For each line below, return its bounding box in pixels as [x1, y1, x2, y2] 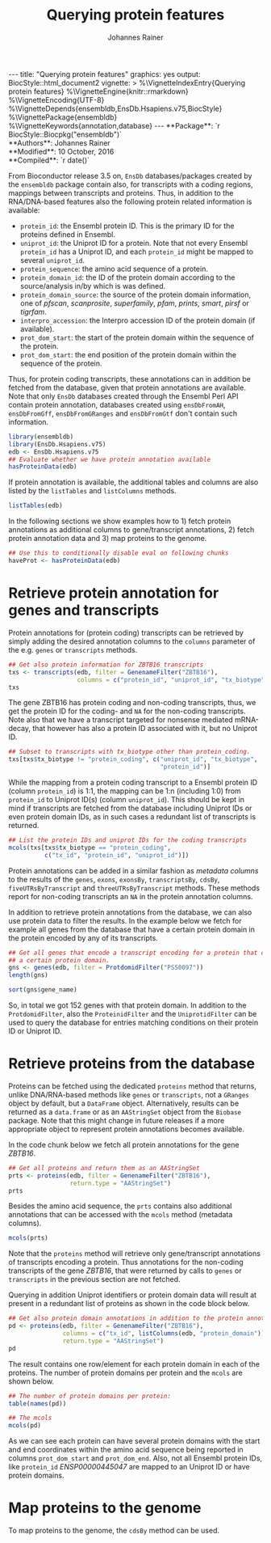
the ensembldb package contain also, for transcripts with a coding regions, [8, 180, 253, 189]
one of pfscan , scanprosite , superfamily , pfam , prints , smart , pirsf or [19, 298, 250, 308]
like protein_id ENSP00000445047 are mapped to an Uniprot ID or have [8, 1462, 250, 1472]
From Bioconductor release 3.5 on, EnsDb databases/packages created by [8, 171, 252, 180]
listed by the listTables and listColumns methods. [8, 486, 177, 496]
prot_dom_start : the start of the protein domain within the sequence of [19, 332, 255, 342]
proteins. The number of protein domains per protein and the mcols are [8, 1368, 244, 1377]
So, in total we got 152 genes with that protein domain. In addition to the [8, 1000, 247, 1010]
